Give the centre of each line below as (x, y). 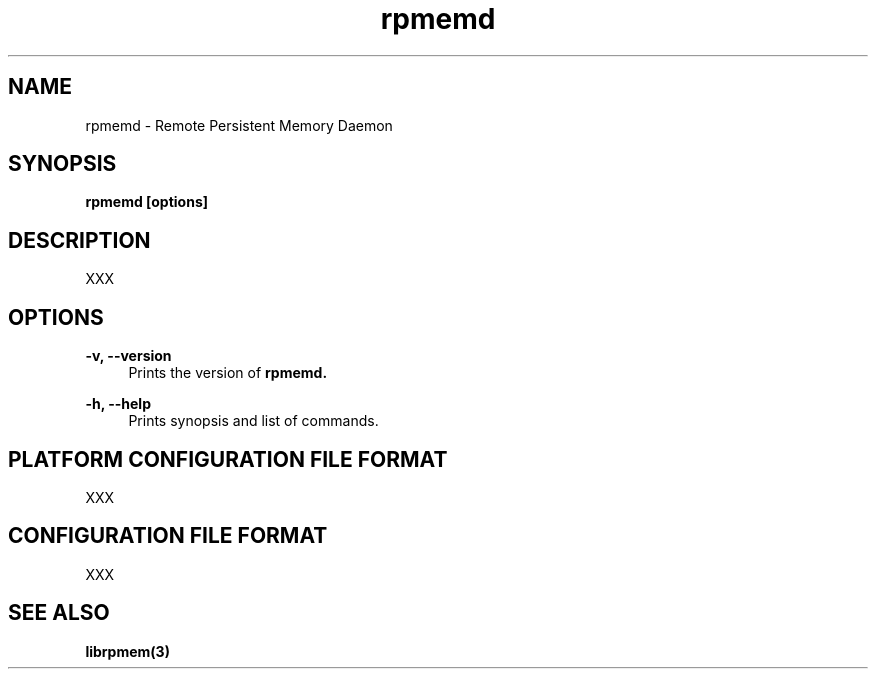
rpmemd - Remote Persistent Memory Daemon (239, 125)
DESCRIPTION (79, 240)
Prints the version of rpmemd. (228, 373)
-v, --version (128, 356)
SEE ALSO (59, 613)
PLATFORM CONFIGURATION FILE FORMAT (228, 459)
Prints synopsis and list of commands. (253, 421)
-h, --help (118, 404)
